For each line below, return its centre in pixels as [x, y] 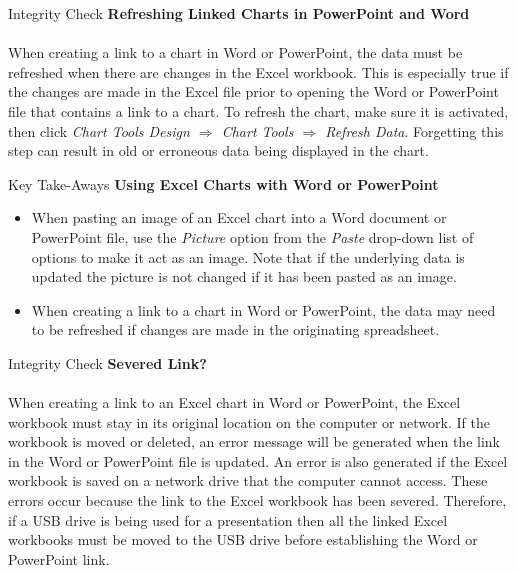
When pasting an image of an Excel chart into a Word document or [239, 217]
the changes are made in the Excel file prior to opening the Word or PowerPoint [253, 91]
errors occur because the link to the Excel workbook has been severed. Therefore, [257, 500]
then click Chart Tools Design [99, 130]
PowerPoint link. [59, 558]
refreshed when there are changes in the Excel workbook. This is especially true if [258, 71]
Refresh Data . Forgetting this [414, 130]
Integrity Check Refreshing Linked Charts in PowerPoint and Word [239, 13]
